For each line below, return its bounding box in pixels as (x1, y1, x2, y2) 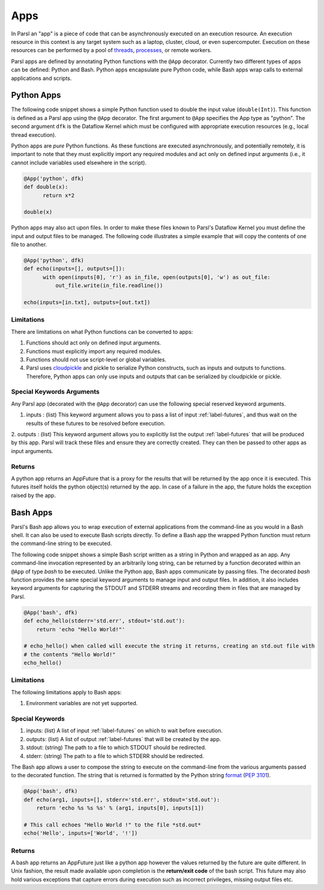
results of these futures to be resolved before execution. (26, 419, 166, 427)
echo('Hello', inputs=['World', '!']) (23, 830, 138, 837)
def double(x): (23, 184, 68, 190)
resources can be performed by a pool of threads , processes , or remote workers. (11, 47, 212, 54)
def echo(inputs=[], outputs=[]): (23, 265, 125, 272)
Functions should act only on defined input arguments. (26, 339, 161, 346)
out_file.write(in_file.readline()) (55, 282, 163, 289)
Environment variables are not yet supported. (26, 700, 138, 707)
